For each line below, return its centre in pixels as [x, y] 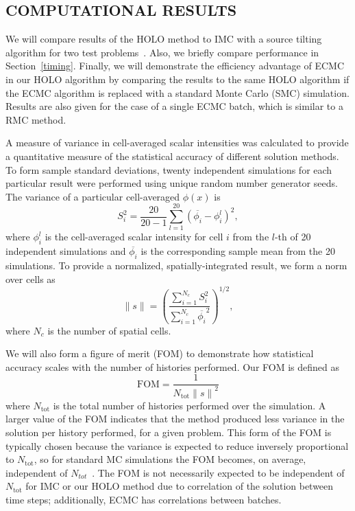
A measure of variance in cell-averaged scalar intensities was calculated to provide [177, 143]
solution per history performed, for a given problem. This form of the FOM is [169, 432]
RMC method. [36, 119]
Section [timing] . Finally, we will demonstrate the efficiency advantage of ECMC [175, 66]
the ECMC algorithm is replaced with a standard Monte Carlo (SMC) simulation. [177, 92]
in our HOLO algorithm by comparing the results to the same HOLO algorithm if [177, 79]
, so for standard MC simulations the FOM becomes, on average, [170, 459]
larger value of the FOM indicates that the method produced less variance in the [175, 419]
